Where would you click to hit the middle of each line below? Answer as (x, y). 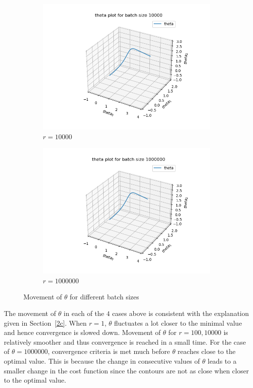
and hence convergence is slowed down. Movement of (82, 332)
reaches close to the (207, 351)
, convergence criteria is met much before (109, 351)
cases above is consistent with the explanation (181, 313)
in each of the (84, 313)
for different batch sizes (104, 297)
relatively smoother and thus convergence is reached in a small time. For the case (125, 342)
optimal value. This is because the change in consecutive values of (102, 360)
